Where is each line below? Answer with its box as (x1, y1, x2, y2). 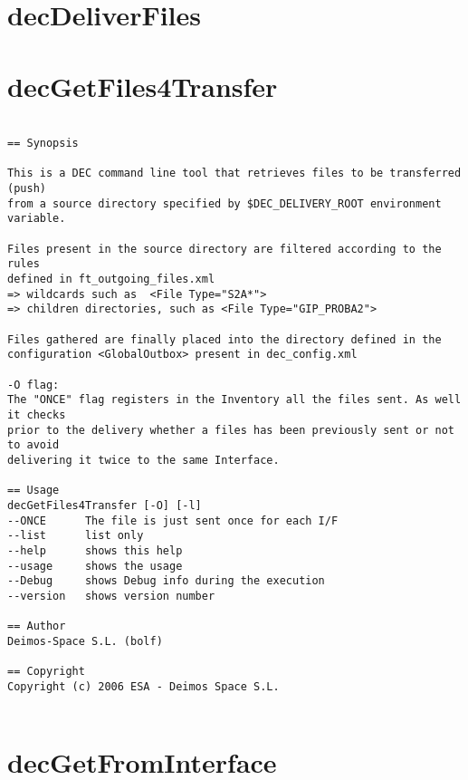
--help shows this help (7, 544, 183, 557)
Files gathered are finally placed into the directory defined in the (7, 332, 442, 346)
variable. (7, 212, 66, 226)
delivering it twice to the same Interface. (7, 453, 280, 467)
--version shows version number (7, 589, 215, 602)
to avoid (7, 438, 60, 452)
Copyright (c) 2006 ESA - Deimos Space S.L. (7, 679, 280, 693)
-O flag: (7, 378, 60, 391)
